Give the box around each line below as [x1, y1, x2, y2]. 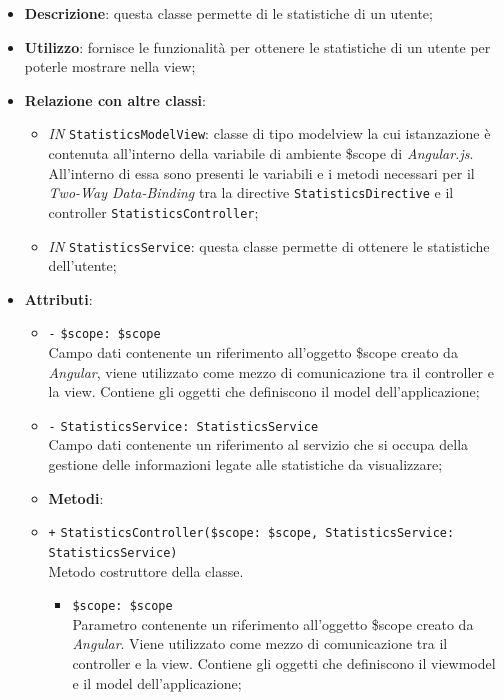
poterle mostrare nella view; [24, 56, 196, 77]
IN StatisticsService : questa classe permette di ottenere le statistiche [48, 235, 490, 256]
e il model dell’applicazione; [72, 672, 242, 693]
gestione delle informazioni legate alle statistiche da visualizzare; [48, 454, 443, 475]
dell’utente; [48, 255, 117, 276]
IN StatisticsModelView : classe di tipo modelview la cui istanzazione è [48, 123, 491, 144]
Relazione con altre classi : [24, 89, 206, 110]
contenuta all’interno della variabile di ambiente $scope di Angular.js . [48, 143, 474, 164]
